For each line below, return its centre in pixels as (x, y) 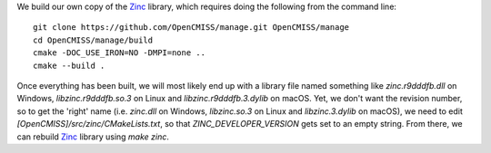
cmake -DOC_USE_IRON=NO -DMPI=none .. (120, 53)
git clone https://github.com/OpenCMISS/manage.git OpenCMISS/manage (191, 28)
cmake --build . (69, 65)
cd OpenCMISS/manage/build (93, 40)
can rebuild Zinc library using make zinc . (93, 137)
